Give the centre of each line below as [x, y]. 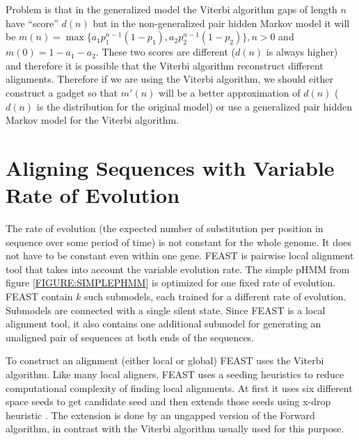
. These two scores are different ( [166, 52]
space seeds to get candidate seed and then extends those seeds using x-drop [168, 401]
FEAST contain [39, 296]
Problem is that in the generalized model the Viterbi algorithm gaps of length [171, 9]
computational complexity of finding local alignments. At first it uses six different [179, 388]
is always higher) [302, 52]
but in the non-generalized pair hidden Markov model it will [221, 23]
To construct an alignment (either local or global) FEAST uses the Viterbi [165, 360]
